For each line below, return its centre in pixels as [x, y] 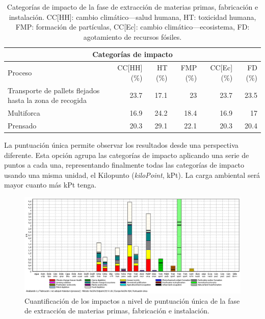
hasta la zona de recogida [47, 100]
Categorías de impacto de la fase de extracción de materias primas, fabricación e [132, 7]
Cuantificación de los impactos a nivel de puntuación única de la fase [132, 300]
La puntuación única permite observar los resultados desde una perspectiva [121, 145]
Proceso [20, 73]
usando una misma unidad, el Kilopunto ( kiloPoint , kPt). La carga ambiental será [132, 175]
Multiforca [24, 113]
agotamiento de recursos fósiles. [132, 36]
